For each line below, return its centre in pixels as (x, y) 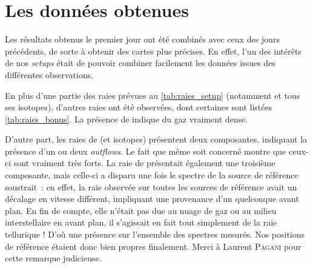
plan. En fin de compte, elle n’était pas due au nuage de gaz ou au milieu (141, 210)
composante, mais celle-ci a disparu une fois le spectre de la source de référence (152, 175)
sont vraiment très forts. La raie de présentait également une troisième (144, 163)
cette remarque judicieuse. (53, 258)
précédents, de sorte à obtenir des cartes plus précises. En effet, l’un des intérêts (153, 51)
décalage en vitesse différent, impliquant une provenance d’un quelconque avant (152, 199)
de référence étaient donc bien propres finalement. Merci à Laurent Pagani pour (153, 246)
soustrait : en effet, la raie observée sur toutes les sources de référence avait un (151, 186)
